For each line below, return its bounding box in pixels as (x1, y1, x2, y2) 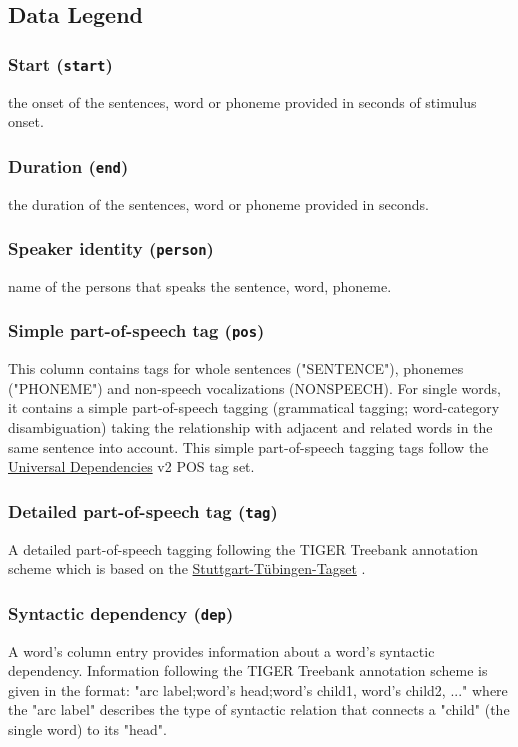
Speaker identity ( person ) (8, 236, 214, 261)
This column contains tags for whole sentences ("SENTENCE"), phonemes (8, 358, 464, 379)
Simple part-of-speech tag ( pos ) (8, 318, 265, 343)
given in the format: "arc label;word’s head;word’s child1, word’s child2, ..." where (8, 679, 508, 700)
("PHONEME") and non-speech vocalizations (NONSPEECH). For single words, (8, 377, 501, 398)
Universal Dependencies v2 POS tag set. (8, 456, 255, 477)
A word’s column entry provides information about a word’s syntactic (8, 640, 435, 661)
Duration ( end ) (8, 153, 129, 178)
